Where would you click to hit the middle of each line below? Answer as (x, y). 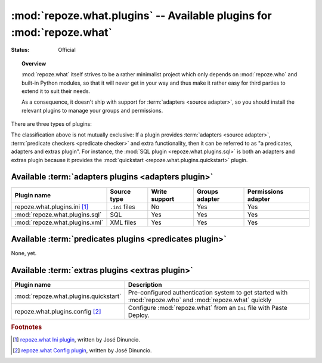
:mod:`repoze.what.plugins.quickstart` (68, 296)
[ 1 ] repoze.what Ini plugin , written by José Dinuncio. (76, 339)
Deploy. (139, 315)
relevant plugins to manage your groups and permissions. (92, 110)
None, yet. (24, 253)
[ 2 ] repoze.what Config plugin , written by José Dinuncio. (82, 350)
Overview (34, 63)
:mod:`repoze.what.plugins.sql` (58, 215)
